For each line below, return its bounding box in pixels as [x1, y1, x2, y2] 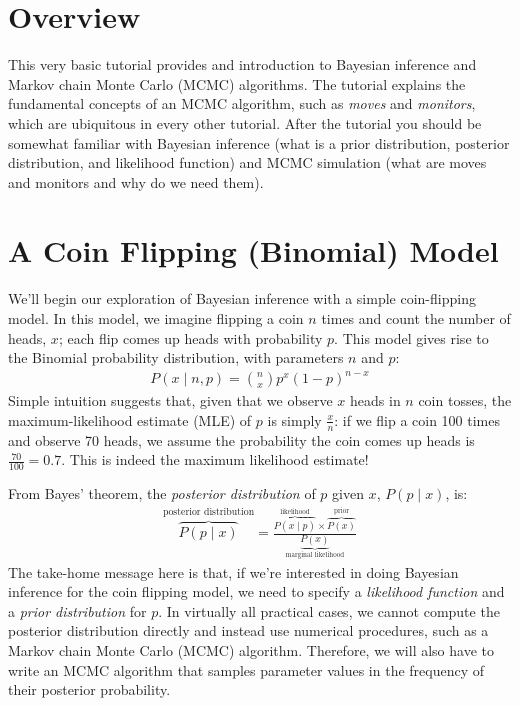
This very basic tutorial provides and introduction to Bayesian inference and [8, 54, 477, 75]
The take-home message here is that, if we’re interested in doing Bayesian [8, 561, 459, 582]
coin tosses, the [418, 390, 512, 411]
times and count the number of [321, 308, 511, 328]
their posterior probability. [8, 679, 171, 700]
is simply [267, 409, 322, 430]
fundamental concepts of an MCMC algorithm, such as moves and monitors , [8, 93, 476, 114]
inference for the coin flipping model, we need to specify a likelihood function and [8, 581, 505, 602]
